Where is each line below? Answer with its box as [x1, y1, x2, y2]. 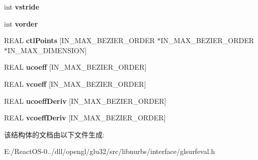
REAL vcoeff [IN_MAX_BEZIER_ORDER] [4, 78, 146, 89]
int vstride [4, 2, 39, 12]
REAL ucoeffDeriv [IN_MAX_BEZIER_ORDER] [4, 95, 166, 106]
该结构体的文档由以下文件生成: [4, 129, 105, 139]
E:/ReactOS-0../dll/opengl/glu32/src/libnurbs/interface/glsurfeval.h [4, 146, 215, 156]
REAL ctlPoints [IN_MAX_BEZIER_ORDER [4, 35, 155, 46]
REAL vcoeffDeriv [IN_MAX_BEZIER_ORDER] [4, 112, 166, 123]
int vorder [4, 18, 38, 29]
